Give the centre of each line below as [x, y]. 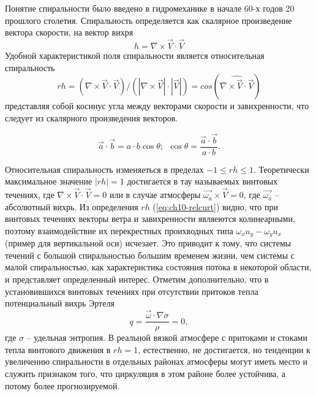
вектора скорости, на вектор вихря [69, 32]
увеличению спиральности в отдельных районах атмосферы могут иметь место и [156, 361]
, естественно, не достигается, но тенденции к [224, 349]
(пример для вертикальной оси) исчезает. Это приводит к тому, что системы [148, 243]
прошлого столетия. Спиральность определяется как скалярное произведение [149, 20]
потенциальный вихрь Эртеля [60, 303]
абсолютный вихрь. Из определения [72, 206]
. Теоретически [281, 169]
